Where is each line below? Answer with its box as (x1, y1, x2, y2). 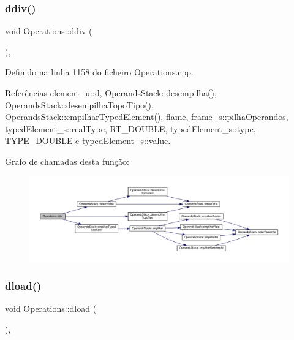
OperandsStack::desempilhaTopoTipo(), (5, 98, 154, 111)
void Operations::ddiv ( (5, 25, 92, 37)
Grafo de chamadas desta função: (5, 154, 129, 167)
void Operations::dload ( (5, 302, 97, 315)
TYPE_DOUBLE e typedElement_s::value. (5, 134, 171, 147)
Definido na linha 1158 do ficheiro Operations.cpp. (5, 66, 194, 78)
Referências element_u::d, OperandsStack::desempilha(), (5, 86, 217, 99)
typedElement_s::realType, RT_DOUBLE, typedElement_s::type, (5, 122, 256, 135)
